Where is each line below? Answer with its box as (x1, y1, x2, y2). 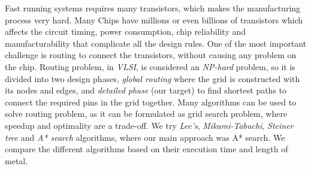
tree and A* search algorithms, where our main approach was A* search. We (5, 131, 285, 143)
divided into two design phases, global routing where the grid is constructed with (5, 72, 300, 84)
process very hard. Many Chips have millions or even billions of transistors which (5, 13, 303, 26)
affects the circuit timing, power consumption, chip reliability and (5, 25, 246, 38)
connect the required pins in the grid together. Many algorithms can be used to (5, 95, 297, 108)
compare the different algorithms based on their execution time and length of (5, 143, 288, 155)
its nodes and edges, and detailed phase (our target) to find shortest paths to (5, 84, 287, 96)
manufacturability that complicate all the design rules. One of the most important (5, 37, 307, 49)
